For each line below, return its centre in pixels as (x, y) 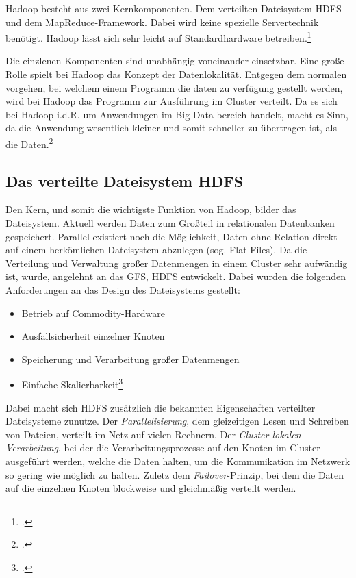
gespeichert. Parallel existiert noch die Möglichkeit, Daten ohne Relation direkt (171, 236)
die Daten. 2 (29, 143)
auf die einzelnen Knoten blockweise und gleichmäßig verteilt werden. (151, 488)
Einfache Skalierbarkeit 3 (72, 384)
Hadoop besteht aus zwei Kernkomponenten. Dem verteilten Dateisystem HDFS (174, 8)
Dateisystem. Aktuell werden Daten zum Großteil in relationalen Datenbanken (170, 223)
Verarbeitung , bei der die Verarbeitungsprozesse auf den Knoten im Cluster (163, 448)
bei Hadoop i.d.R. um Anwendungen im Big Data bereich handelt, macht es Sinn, (177, 114)
